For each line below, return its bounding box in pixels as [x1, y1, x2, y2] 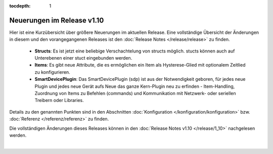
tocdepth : [9, 3, 31, 9]
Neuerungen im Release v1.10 [9, 16, 104, 25]
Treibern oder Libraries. [34, 97, 84, 104]
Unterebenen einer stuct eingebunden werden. [34, 55, 132, 61]
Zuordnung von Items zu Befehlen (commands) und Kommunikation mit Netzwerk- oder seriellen [34, 90, 236, 96]
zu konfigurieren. [34, 69, 70, 75]
